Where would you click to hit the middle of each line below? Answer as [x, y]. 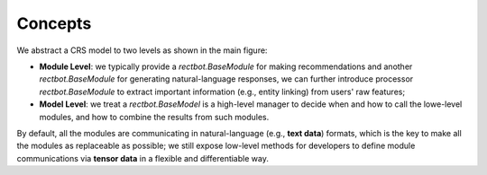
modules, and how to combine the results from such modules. [154, 117]
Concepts [54, 23]
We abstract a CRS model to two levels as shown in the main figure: [142, 50]
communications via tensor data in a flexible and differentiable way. [143, 158]
